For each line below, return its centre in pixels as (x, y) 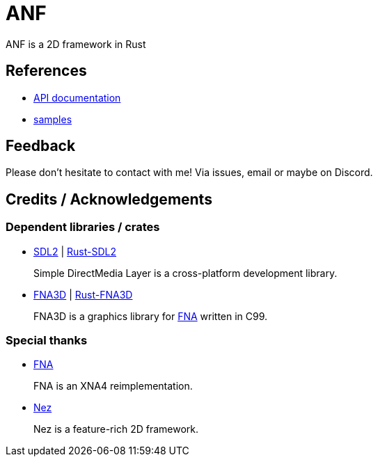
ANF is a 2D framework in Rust (76, 44)
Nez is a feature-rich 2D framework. (116, 429)
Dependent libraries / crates (83, 227)
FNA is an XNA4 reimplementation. (113, 386)
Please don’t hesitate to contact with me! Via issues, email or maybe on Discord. (189, 173)
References (46, 71)
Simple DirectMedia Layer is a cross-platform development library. (186, 273)
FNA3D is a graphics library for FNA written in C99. (151, 316)
